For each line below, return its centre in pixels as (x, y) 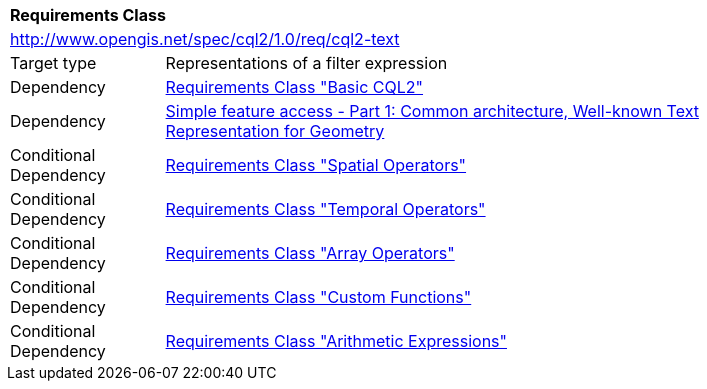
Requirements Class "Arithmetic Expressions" (336, 341)
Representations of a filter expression (306, 63)
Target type (53, 63)
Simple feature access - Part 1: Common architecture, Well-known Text (432, 111)
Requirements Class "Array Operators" (310, 253)
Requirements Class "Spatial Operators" (316, 165)
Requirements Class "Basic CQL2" (294, 87)
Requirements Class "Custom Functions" (318, 297)
